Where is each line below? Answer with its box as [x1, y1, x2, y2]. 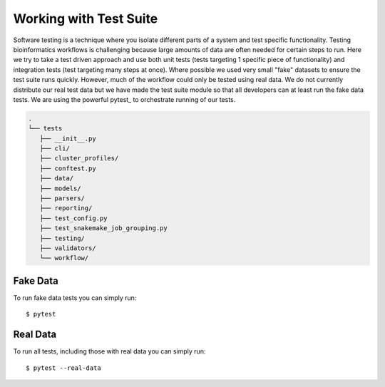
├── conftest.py [39, 164, 96, 172]
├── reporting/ [39, 204, 93, 212]
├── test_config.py [39, 214, 108, 222]
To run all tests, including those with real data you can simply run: [13, 347, 206, 356]
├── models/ [39, 184, 81, 192]
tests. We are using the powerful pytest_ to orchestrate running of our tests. [13, 95, 236, 103]
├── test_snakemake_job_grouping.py [39, 225, 168, 232]
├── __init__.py [39, 134, 96, 143]
